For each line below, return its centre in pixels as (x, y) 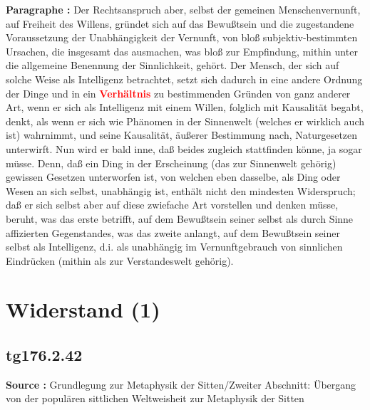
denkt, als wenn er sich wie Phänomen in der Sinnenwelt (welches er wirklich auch (185, 121)
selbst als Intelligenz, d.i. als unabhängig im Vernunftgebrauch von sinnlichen (174, 247)
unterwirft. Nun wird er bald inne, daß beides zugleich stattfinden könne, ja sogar (184, 148)
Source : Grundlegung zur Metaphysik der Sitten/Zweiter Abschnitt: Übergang (181, 384)
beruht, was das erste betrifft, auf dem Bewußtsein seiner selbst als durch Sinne (180, 218)
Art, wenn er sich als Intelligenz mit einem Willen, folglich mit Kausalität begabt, (185, 107)
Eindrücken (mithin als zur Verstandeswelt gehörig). (120, 260)
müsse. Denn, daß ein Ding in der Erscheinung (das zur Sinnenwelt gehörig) (171, 163)
